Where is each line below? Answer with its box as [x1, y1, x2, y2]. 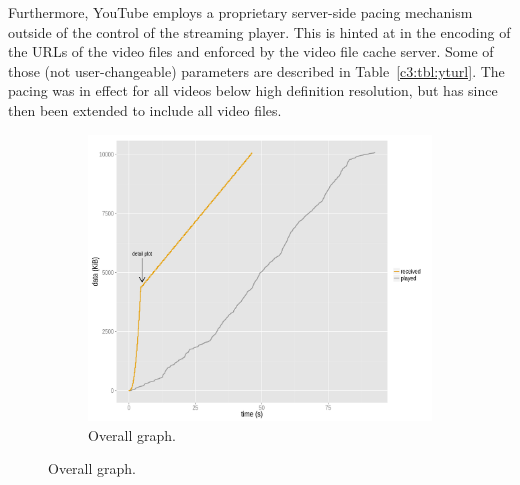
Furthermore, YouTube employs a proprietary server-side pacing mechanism [8, 2, 473, 22]
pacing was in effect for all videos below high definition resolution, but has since [8, 80, 498, 101]
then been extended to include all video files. [8, 99, 282, 120]
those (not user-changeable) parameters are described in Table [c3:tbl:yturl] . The [8, 60, 505, 81]
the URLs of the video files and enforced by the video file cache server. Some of [8, 41, 494, 62]
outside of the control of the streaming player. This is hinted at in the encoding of [8, 21, 511, 42]
